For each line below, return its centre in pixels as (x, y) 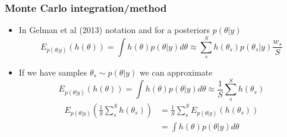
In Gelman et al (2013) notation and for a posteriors (114, 30)
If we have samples (53, 72)
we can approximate (176, 72)
